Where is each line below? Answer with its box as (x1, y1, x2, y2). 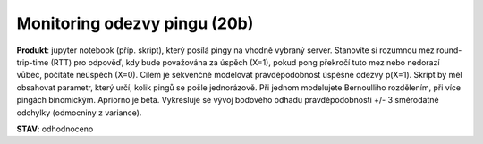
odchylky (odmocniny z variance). (16, 107, 142, 118)
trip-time (16, 56, 49, 67)
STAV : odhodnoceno (16, 123, 94, 134)
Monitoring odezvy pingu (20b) (16, 13, 254, 33)
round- (436, 45, 462, 55)
